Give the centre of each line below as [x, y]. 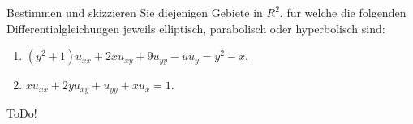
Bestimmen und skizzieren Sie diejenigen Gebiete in [135, 12]
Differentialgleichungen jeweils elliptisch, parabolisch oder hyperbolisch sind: [196, 28]
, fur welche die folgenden [343, 12]
